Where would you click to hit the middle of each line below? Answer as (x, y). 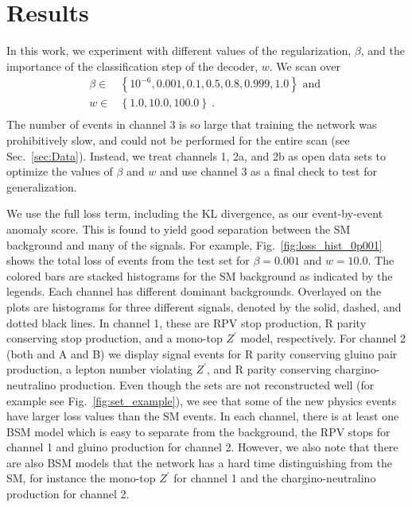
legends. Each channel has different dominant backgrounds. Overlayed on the (194, 291)
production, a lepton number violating (99, 369)
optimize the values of (60, 171)
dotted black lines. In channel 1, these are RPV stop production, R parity (187, 322)
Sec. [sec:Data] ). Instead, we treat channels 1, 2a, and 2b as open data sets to (196, 155)
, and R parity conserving (269, 369)
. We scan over (305, 66)
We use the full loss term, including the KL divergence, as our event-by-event (195, 213)
